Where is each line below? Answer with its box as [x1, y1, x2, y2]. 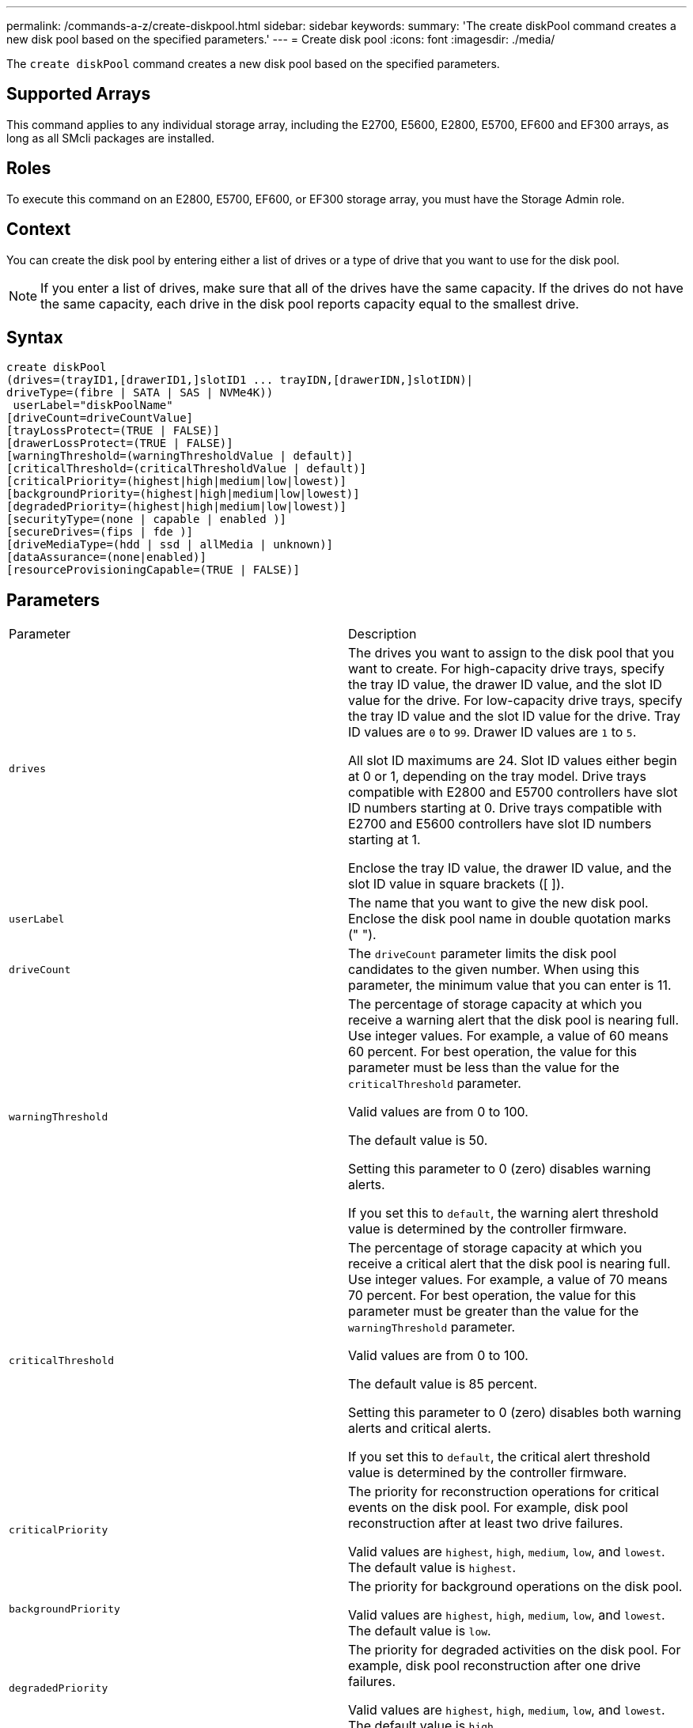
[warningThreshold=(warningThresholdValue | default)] [6, 449, 354, 463]
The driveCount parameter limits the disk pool [348, 945, 617, 962]
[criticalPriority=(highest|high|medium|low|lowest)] [6, 475, 346, 488]
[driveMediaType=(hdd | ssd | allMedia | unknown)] [6, 538, 334, 551]
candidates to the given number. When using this [348, 961, 640, 978]
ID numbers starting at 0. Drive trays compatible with [348, 800, 662, 817]
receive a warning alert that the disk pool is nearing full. [348, 1012, 680, 1029]
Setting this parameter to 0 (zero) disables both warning [348, 1404, 682, 1421]
